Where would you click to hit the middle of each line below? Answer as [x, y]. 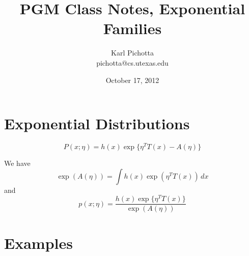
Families [132, 28]
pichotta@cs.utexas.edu [132, 62]
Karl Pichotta [132, 53]
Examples [38, 243]
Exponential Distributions [97, 123]
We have [17, 163]
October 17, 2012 [132, 80]
